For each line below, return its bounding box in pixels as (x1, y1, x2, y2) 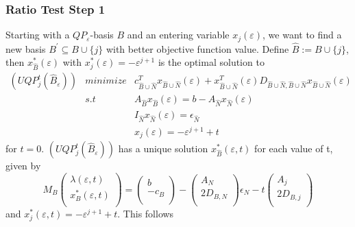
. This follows (117, 206, 174, 221)
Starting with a (5, 27, 70, 42)
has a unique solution (118, 141, 208, 156)
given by (5, 158, 41, 173)
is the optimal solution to (158, 55, 265, 69)
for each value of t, (254, 141, 333, 156)
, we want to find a (262, 27, 342, 42)
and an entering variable (127, 27, 230, 42)
